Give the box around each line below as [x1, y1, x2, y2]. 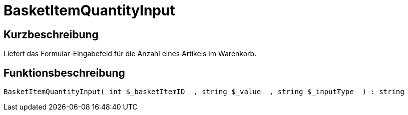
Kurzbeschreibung [4, 28, 99, 41]
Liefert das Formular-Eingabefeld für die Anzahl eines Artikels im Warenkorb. [4, 49, 257, 58]
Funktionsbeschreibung [4, 66, 125, 79]
